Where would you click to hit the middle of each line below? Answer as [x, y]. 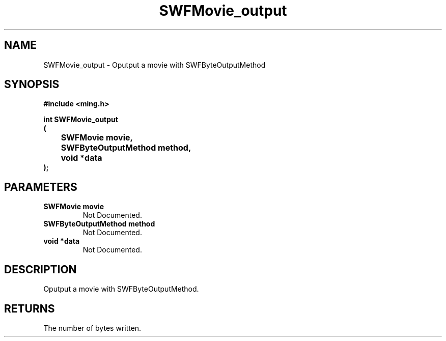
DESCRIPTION [40, 269]
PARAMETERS [41, 187]
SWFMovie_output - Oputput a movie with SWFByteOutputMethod [155, 65]
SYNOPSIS [32, 84]
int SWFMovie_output [81, 120]
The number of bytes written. [92, 328]
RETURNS [30, 308]
